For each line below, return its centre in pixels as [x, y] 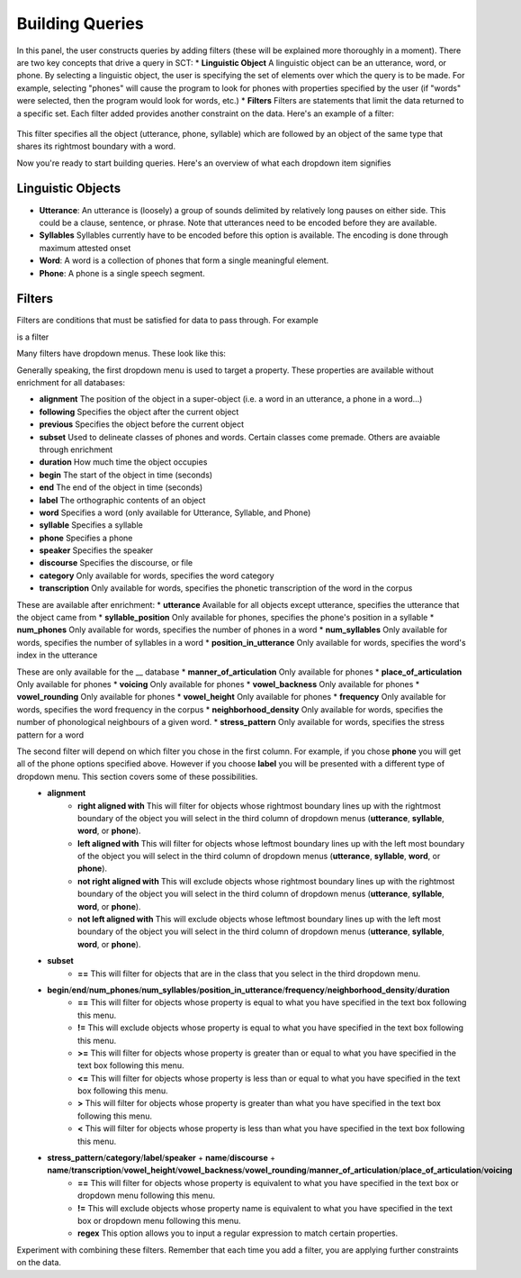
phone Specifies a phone [86, 538]
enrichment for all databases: [71, 382]
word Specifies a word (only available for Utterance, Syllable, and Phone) [175, 512]
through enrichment [76, 449]
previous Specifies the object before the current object [142, 424]
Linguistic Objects [69, 189]
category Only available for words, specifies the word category [157, 576]
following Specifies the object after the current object [139, 412]
